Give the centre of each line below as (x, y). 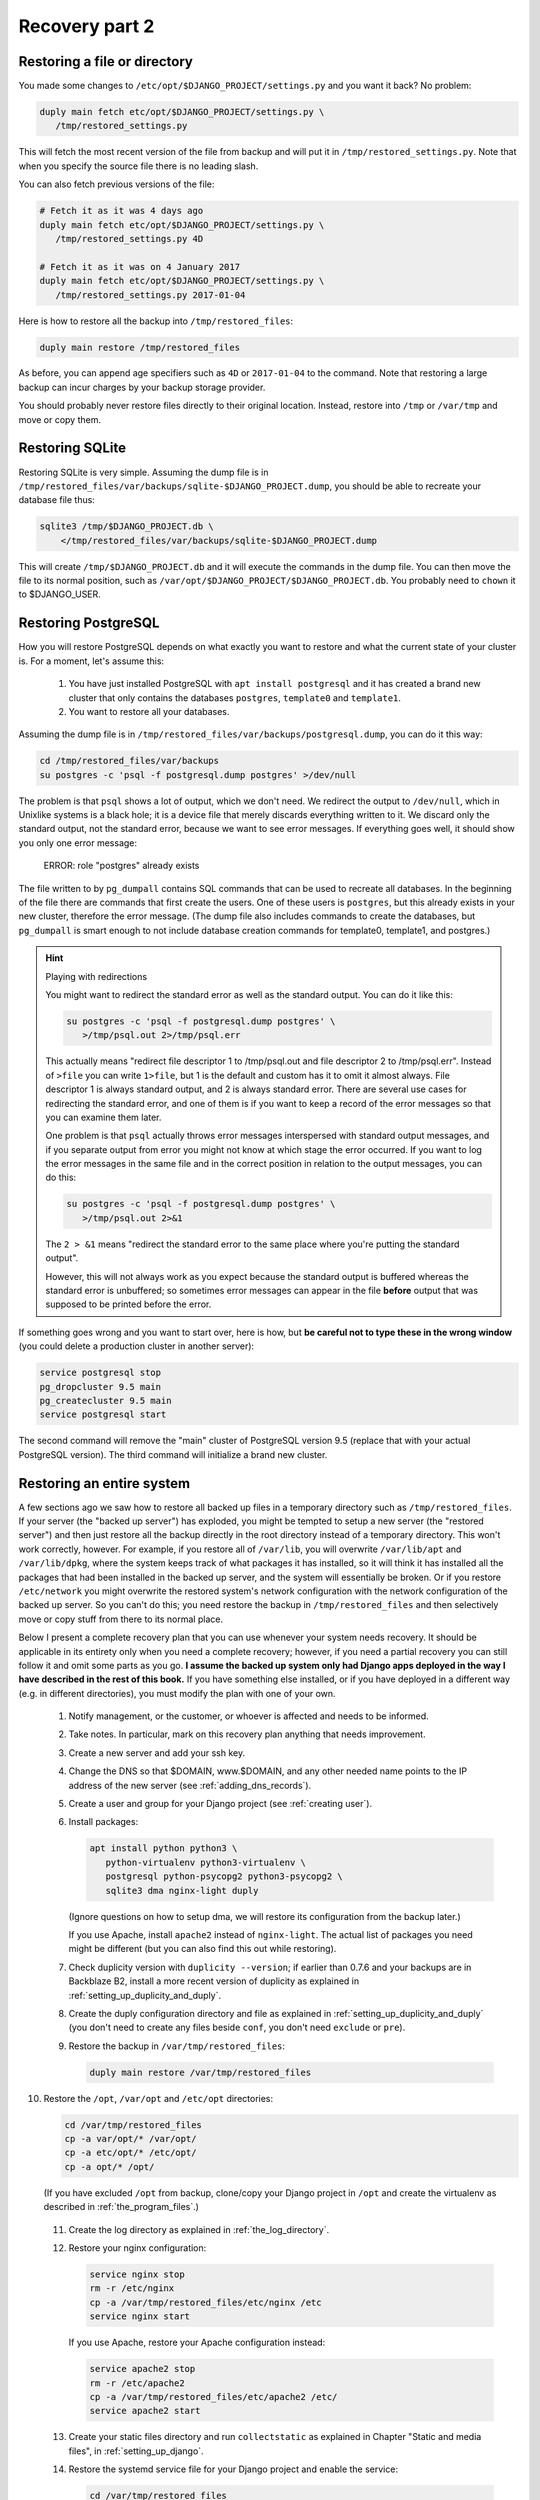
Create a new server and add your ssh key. (156, 1752)
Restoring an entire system (104, 1483)
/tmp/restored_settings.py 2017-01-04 (150, 294)
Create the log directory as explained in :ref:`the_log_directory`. (199, 2229)
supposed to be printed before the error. (128, 1304)
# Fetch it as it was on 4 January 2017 (139, 266)
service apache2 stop (142, 2369)
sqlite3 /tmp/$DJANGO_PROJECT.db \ (126, 526)
